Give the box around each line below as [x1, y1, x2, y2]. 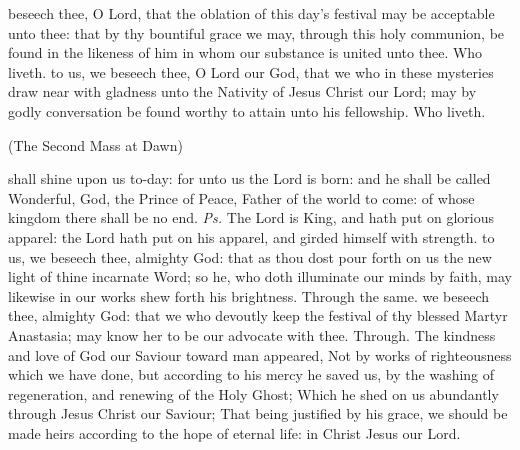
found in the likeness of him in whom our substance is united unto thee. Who [8, 42, 483, 63]
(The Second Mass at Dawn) [8, 134, 183, 155]
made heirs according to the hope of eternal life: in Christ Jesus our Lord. [8, 422, 461, 443]
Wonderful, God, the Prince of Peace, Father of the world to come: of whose [8, 187, 475, 208]
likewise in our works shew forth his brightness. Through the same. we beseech [8, 285, 490, 306]
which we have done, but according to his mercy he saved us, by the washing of [8, 364, 495, 385]
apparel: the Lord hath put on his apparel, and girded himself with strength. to [8, 226, 495, 247]
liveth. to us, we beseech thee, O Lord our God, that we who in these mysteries [8, 61, 494, 82]
